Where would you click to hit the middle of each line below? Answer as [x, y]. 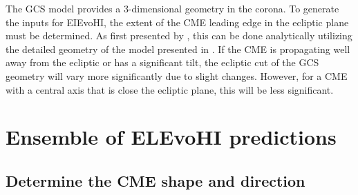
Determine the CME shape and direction [156, 180]
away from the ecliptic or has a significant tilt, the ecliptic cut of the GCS [162, 62]
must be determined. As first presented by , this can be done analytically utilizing [179, 35]
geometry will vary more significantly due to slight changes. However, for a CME [177, 75]
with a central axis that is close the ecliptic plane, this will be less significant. [170, 89]
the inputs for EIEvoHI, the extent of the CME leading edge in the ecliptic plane [177, 22]
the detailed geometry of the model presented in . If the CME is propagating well [178, 49]
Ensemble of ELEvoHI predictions [171, 137]
